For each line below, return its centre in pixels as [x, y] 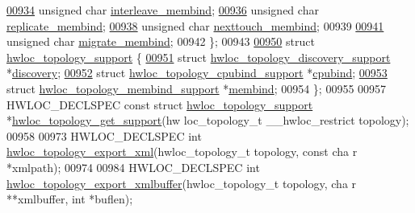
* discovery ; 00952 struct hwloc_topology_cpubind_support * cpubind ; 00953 [197, 73]
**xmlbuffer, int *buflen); [70, 199]
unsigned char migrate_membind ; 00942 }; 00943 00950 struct [161, 41]
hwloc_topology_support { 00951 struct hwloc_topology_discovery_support [199, 57]
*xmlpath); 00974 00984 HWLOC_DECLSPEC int [133, 167]
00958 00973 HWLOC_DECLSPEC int [104, 135]
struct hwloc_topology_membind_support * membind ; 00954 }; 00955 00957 [197, 88]
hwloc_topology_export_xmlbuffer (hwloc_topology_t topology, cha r [182, 183]
